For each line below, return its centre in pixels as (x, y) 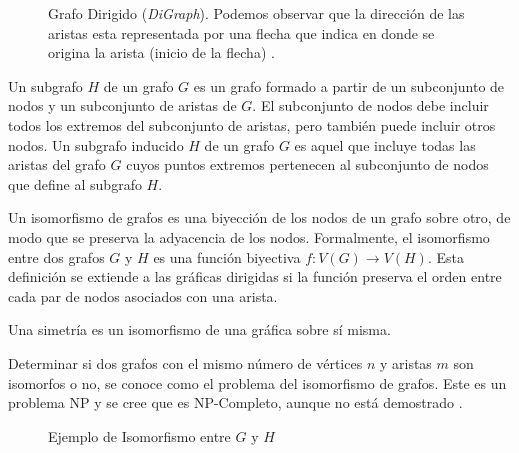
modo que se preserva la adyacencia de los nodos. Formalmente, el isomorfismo (249, 236)
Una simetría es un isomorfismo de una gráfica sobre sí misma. (199, 329)
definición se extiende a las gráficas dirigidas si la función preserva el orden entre (255, 276)
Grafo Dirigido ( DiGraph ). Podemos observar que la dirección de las (256, 13)
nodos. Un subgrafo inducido (96, 144)
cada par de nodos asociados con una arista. (143, 295)
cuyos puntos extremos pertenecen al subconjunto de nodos (307, 164)
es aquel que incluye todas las (385, 144)
